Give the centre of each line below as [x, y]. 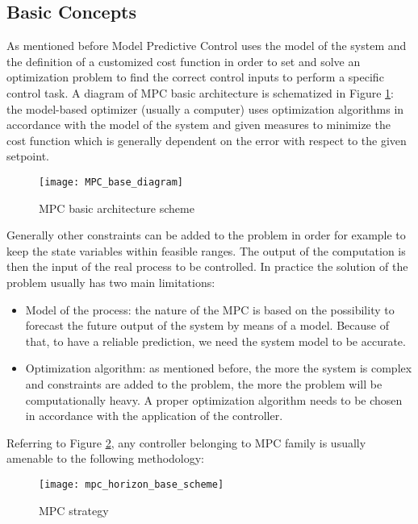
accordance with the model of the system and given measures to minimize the [199, 125]
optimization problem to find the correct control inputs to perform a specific [195, 77]
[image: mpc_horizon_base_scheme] [132, 484]
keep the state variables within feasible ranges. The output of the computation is [206, 250]
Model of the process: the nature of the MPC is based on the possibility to [210, 309]
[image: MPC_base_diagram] [111, 182]
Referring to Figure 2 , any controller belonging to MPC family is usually [186, 442]
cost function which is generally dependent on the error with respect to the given [207, 140]
